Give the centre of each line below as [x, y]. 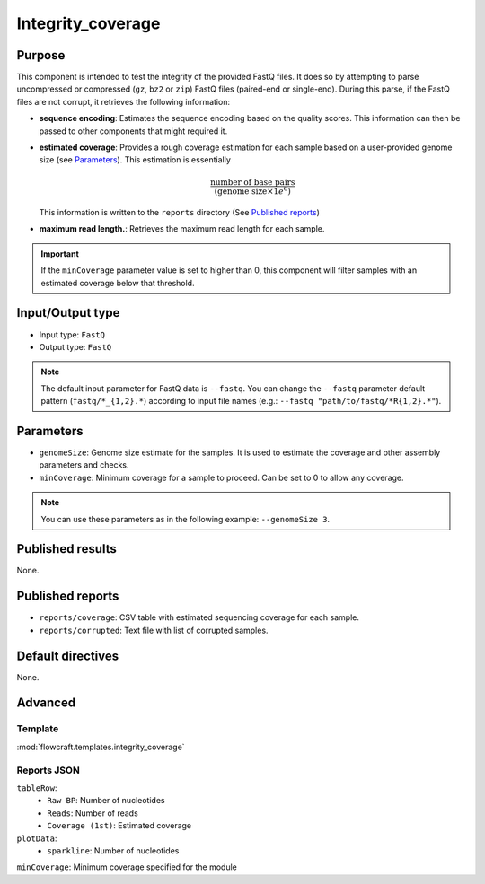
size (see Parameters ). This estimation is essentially [135, 160]
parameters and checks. [84, 465]
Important [60, 254]
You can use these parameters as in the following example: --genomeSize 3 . [185, 519]
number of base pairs [252, 182]
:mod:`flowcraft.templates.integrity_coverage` [101, 747]
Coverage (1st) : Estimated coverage [119, 826]
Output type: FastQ [75, 346]
